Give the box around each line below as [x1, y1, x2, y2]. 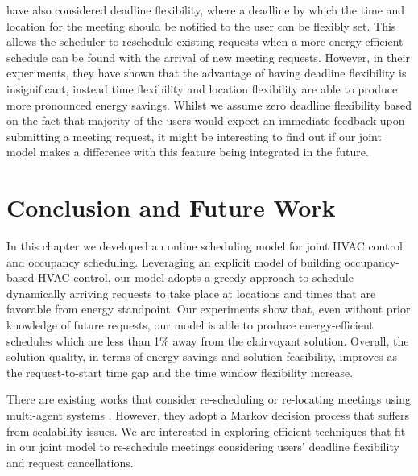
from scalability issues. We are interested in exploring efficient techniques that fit [6, 422, 406, 439]
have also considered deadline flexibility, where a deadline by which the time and [6, 2, 405, 18]
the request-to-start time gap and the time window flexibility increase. [6, 363, 354, 380]
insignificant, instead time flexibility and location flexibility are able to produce [6, 80, 398, 97]
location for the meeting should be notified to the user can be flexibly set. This [6, 17, 396, 34]
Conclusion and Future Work [6, 191, 336, 224]
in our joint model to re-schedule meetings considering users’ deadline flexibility [6, 438, 399, 455]
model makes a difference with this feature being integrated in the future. [6, 143, 369, 160]
